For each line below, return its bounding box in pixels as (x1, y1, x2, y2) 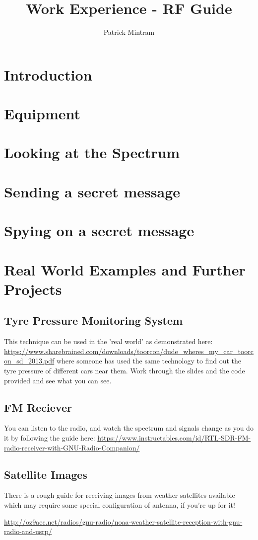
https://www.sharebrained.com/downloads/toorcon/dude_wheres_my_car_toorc (4, 346, 254, 356)
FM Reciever (4, 399, 72, 415)
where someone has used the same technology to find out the (56, 356, 241, 366)
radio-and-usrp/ (4, 526, 52, 537)
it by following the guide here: (4, 432, 95, 443)
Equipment (4, 103, 80, 124)
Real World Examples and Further (4, 259, 246, 279)
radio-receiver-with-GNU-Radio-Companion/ (4, 442, 140, 452)
